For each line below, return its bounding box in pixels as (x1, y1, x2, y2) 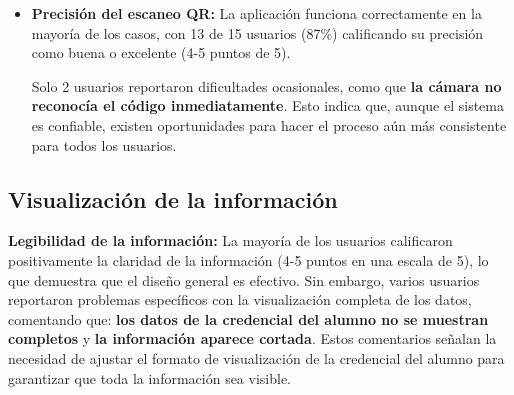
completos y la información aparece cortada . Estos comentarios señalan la (8, 328, 497, 349)
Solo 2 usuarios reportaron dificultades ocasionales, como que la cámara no (31, 75, 502, 96)
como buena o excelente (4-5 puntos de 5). (31, 42, 291, 63)
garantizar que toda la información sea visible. (8, 367, 292, 388)
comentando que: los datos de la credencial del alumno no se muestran (8, 308, 489, 329)
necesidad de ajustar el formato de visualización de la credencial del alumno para (8, 347, 505, 368)
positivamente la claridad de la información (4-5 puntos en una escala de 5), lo (8, 249, 489, 270)
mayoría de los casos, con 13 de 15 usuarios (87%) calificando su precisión (31, 22, 484, 43)
